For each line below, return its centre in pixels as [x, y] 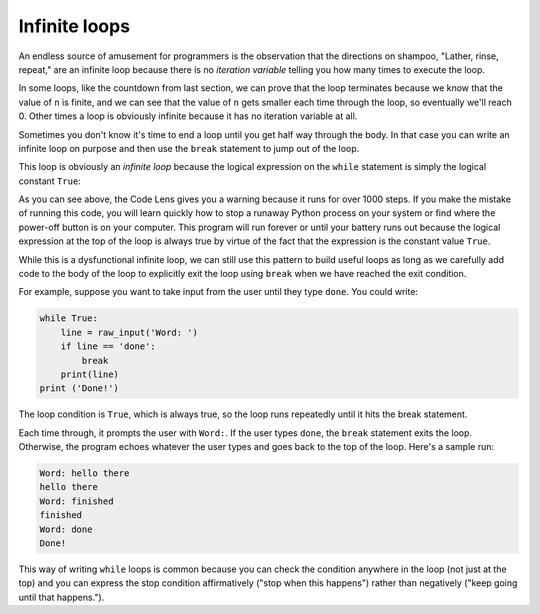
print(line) [90, 374]
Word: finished [76, 501]
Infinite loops [74, 26]
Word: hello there [84, 473]
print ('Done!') [79, 388]
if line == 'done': [108, 346]
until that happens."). [61, 597]
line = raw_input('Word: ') [129, 332]
